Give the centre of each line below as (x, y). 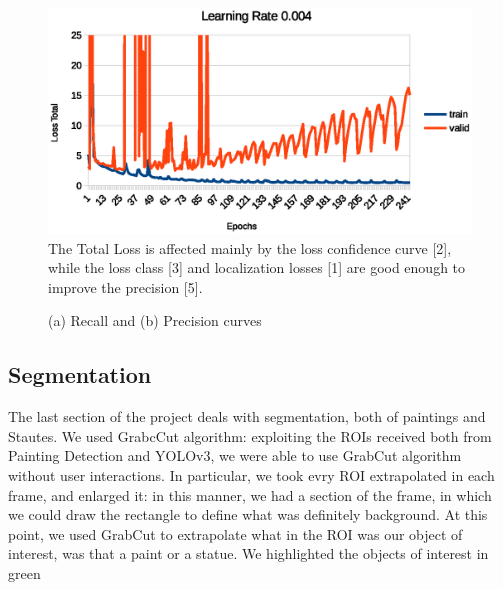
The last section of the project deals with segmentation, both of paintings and (247, 416)
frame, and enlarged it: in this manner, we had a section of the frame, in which (250, 494)
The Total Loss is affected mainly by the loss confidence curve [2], (250, 247)
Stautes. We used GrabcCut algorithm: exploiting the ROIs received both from (250, 435)
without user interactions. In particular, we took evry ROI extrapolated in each (251, 475)
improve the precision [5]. (125, 286)
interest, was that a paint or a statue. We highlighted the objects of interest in (248, 553)
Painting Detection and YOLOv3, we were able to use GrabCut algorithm (235, 455)
